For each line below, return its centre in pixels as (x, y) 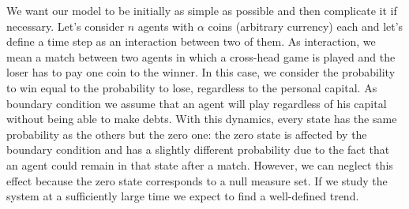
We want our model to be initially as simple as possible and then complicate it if (202, 10)
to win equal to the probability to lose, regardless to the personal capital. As (192, 87)
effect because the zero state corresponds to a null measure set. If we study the (197, 180)
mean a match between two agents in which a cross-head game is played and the (201, 56)
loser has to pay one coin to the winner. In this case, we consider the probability (201, 72)
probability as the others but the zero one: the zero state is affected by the (187, 134)
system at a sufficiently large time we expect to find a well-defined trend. (183, 196)
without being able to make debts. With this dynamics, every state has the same (202, 119)
